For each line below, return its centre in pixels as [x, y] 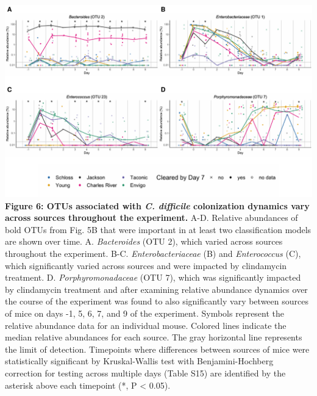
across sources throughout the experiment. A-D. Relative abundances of [151, 218]
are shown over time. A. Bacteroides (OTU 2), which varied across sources [144, 241]
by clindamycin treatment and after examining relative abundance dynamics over [156, 289]
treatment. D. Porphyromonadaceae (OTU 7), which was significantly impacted [153, 277]
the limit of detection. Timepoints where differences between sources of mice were [157, 349]
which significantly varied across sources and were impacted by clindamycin [146, 265]
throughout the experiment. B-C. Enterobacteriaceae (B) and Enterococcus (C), [153, 253]
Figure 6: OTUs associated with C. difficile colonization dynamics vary [157, 205]
